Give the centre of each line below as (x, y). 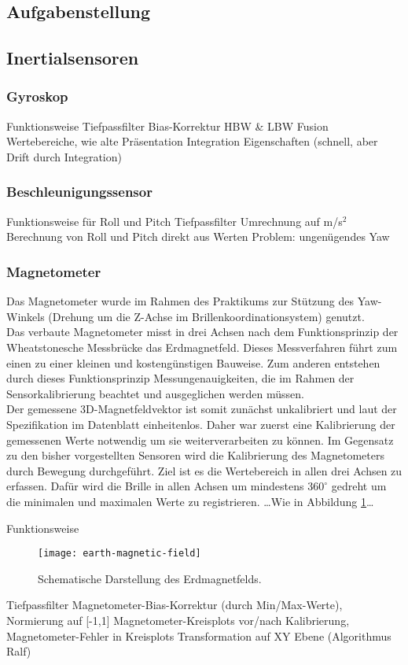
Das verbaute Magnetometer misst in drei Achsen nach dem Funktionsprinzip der (202, 332)
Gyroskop (37, 96)
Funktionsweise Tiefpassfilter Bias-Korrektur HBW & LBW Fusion (167, 126)
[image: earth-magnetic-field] (119, 554)
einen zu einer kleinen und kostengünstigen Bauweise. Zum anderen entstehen (193, 362)
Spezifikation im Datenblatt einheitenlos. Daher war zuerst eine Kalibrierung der (201, 424)
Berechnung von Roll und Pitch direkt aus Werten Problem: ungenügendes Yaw (198, 236)
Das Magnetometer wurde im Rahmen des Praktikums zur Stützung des (180, 301)
